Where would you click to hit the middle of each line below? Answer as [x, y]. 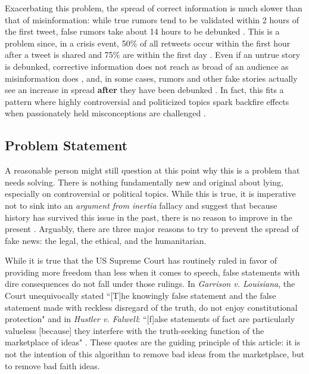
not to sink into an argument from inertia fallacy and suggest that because [141, 205]
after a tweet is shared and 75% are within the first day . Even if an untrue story [153, 55]
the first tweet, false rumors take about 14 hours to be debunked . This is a [142, 31]
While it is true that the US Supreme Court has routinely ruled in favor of [141, 260]
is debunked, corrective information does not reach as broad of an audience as [147, 66]
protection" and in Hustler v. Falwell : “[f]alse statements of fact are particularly [150, 319]
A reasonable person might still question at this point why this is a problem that [152, 170]
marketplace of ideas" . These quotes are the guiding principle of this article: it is [153, 342]
